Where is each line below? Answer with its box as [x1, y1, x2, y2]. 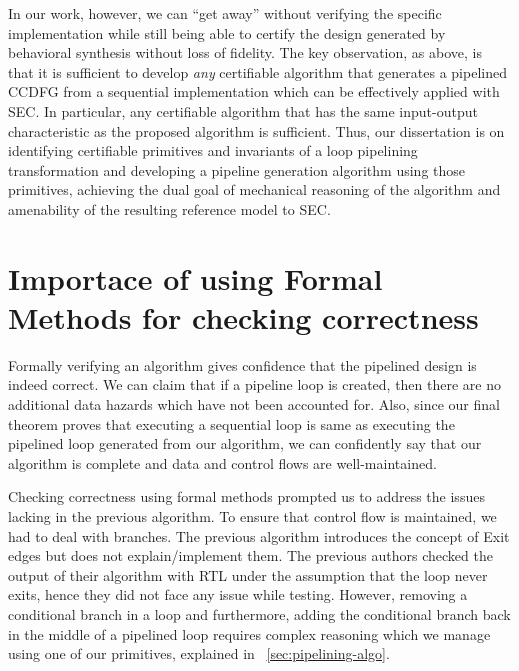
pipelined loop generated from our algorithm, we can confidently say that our [8, 433, 482, 454]
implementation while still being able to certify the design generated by [8, 22, 446, 43]
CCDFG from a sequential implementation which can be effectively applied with [8, 81, 500, 102]
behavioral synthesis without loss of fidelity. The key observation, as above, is [8, 42, 482, 63]
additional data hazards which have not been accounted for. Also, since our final [8, 394, 500, 415]
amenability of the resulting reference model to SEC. [8, 198, 331, 219]
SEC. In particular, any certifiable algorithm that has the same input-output [8, 100, 478, 121]
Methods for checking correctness [8, 296, 479, 337]
